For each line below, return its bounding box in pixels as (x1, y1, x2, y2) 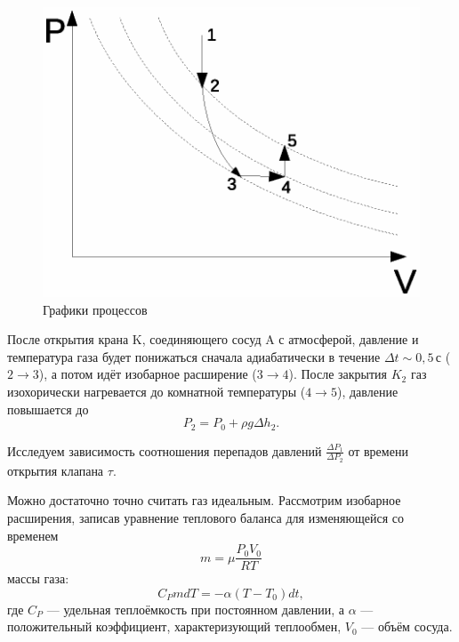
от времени (348, 441, 408, 460)
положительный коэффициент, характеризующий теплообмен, (7, 617, 342, 636)
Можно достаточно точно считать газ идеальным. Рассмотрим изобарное (7, 491, 401, 510)
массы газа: (7, 569, 69, 588)
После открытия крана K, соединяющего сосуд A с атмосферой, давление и (7, 330, 419, 349)
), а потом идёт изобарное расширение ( (38, 365, 257, 383)
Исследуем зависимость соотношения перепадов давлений (7, 441, 322, 460)
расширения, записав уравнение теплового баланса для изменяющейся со (7, 509, 405, 527)
